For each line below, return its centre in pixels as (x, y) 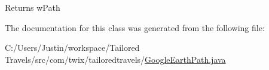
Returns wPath (33, 7)
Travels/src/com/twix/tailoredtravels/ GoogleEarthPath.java (115, 59)
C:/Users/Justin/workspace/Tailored (72, 48)
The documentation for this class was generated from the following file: (135, 27)
